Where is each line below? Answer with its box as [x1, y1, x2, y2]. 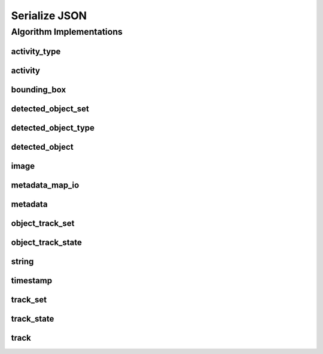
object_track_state [11, 237, 82, 247]
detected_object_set [11, 104, 90, 114]
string [11, 256, 34, 267]
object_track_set [11, 218, 75, 228]
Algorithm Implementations [11, 26, 123, 37]
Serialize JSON [11, 9, 87, 22]
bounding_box [11, 84, 66, 95]
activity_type [11, 46, 61, 56]
